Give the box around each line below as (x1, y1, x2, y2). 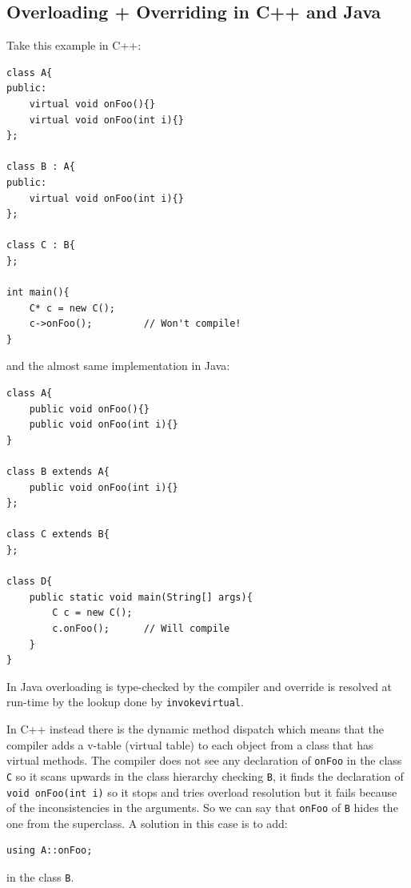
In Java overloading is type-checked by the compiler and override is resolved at (6, 677, 393, 694)
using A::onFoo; (6, 845, 93, 857)
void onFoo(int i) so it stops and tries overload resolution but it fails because (6, 783, 397, 800)
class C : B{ (6, 239, 75, 251)
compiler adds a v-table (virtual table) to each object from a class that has (6, 736, 373, 753)
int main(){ (6, 287, 70, 299)
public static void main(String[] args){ (29, 591, 253, 603)
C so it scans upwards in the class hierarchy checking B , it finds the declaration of (6, 767, 404, 784)
